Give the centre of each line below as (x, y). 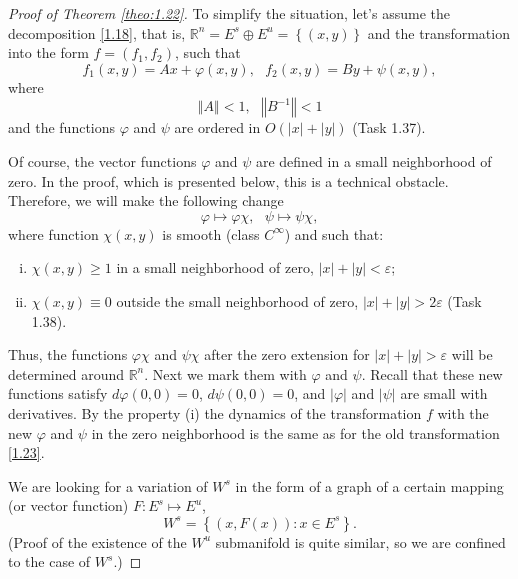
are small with (444, 393)
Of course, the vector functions (102, 160)
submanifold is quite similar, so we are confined (360, 541)
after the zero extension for (287, 354)
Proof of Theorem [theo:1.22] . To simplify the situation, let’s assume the (229, 13)
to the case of (49, 561)
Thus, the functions (68, 354)
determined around (66, 373)
